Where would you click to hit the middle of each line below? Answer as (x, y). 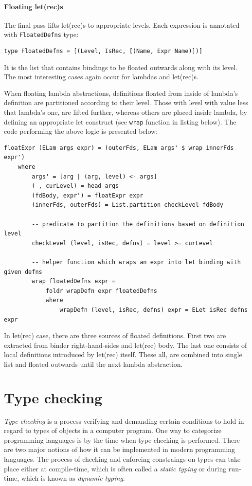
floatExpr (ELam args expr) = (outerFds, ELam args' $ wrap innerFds (119, 148)
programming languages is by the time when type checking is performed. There (122, 440)
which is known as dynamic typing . (73, 478)
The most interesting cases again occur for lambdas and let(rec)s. (101, 77)
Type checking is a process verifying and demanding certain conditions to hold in (124, 421)
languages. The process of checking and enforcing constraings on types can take (122, 459)
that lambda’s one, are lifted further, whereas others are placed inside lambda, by (126, 112)
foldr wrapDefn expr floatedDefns (101, 291)
